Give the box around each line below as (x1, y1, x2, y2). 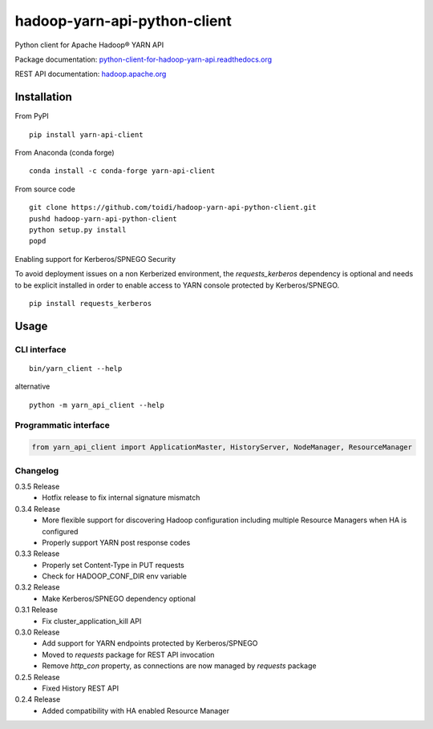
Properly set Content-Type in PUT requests (42, 560, 184, 570)
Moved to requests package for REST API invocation (42, 650, 215, 659)
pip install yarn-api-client (29, 130, 144, 139)
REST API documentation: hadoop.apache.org (14, 69, 167, 79)
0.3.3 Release (14, 549, 60, 558)
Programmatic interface (14, 420, 110, 431)
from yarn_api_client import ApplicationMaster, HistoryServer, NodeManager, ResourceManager (31, 443, 413, 452)
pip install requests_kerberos (29, 299, 152, 308)
